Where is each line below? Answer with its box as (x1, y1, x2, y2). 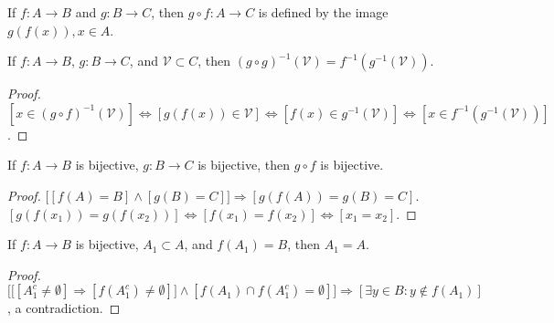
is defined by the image (258, 3, 389, 21)
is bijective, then (197, 155, 290, 174)
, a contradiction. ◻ (7, 298, 121, 318)
